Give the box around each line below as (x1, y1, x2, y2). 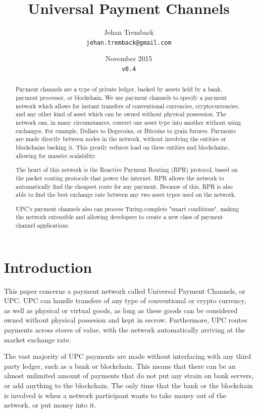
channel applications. (15, 221, 70, 230)
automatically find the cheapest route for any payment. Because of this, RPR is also (15, 182, 233, 190)
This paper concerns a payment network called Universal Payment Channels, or (4, 285, 246, 296)
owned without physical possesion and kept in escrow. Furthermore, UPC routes (4, 315, 248, 325)
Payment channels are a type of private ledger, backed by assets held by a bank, (15, 85, 222, 93)
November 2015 (105, 53, 153, 64)
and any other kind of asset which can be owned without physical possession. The (15, 110, 227, 118)
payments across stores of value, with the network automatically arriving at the (4, 325, 245, 335)
